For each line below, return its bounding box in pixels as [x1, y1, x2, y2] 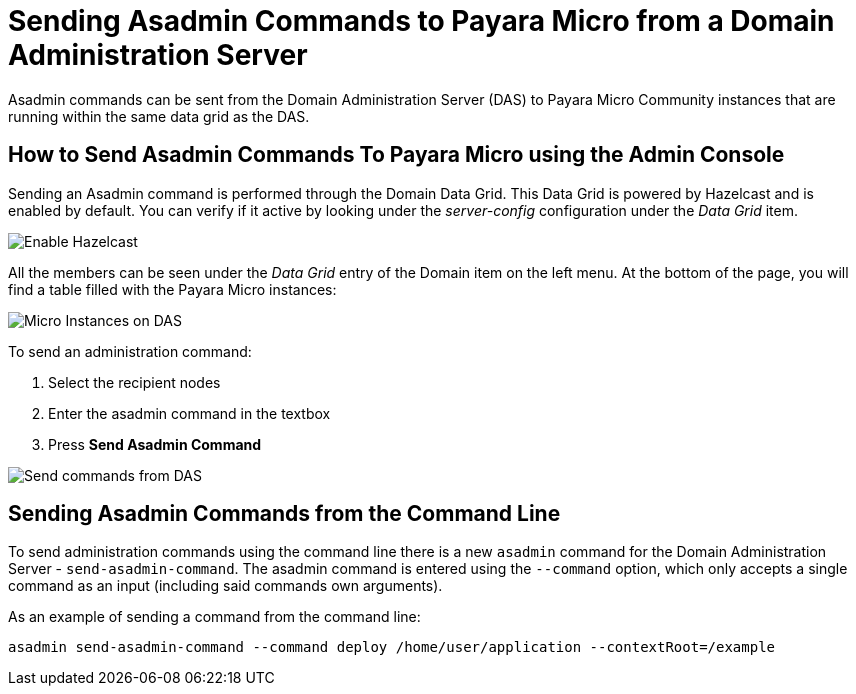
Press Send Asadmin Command [48, 435, 262, 453]
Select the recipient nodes [48, 373, 221, 391]
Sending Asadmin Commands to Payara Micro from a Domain [8, 4, 835, 38]
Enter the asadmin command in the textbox [48, 404, 331, 422]
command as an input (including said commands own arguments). [8, 577, 443, 595]
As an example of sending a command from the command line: [8, 608, 421, 626]
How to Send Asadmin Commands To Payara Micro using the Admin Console [8, 142, 785, 168]
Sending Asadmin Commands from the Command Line [8, 501, 561, 527]
